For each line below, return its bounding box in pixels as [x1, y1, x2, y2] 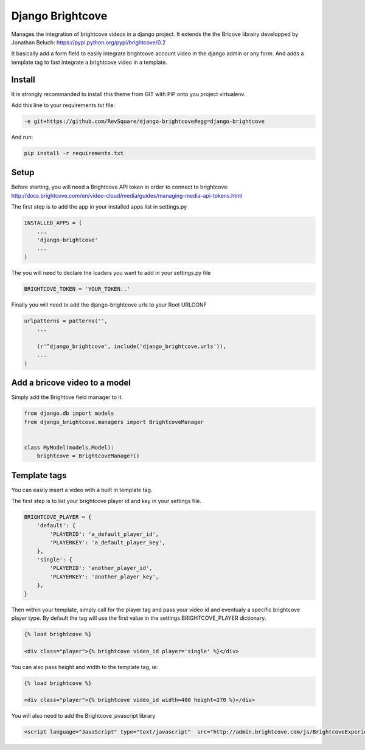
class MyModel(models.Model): [24, 444, 114, 451]
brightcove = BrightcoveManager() [36, 453, 140, 459]
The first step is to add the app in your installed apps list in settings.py [11, 203, 187, 210]
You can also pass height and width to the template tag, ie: [11, 663, 158, 670]
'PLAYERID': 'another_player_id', [49, 564, 153, 572]
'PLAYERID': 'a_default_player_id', [49, 530, 159, 538]
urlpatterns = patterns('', [24, 317, 108, 324]
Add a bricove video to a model [11, 378, 131, 388]
